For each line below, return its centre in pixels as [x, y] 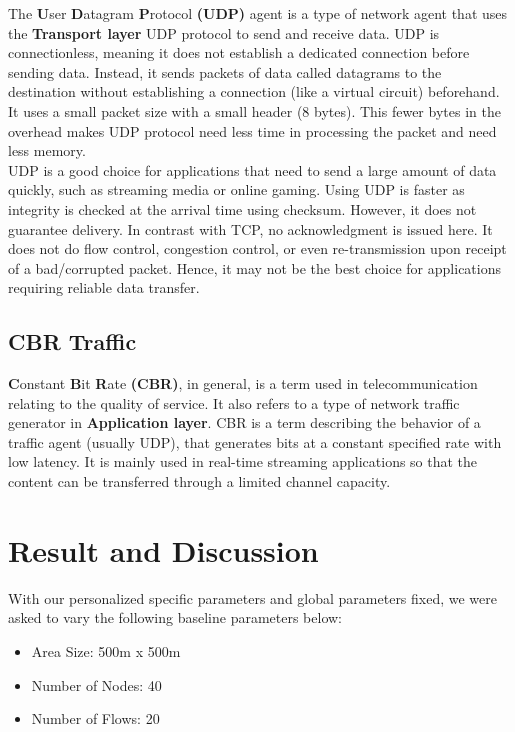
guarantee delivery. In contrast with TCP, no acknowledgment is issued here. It [250, 228]
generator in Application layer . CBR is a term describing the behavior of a [244, 422]
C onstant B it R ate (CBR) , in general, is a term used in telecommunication [243, 383]
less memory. [47, 150]
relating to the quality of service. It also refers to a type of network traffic [234, 402]
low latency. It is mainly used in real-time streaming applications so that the [243, 461]
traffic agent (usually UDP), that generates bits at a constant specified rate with [255, 441]
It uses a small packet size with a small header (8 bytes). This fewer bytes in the [254, 110]
